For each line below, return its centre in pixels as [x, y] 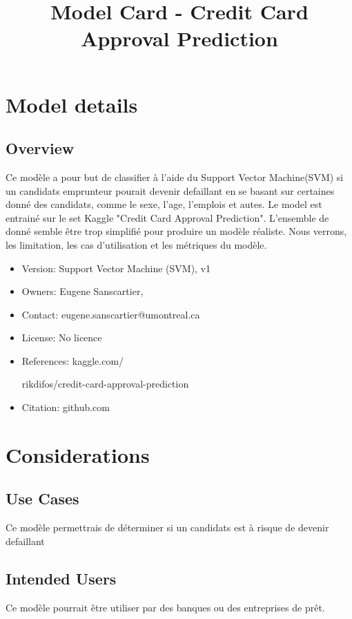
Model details [72, 104]
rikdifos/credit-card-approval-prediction [105, 384]
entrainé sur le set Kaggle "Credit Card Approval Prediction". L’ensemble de [167, 217]
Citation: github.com [66, 407]
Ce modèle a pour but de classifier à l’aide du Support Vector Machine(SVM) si [175, 177]
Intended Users [61, 578]
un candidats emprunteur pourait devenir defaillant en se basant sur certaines [170, 190]
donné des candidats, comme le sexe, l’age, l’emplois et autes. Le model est [164, 204]
